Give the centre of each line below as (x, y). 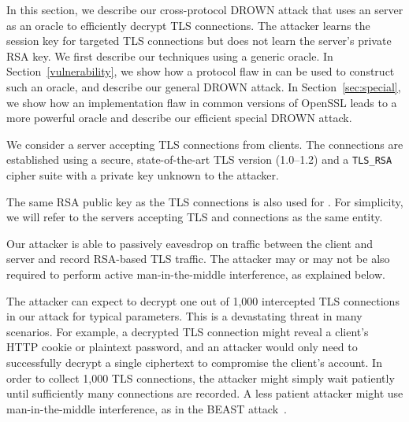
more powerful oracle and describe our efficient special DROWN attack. (179, 118)
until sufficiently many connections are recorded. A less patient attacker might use (205, 393)
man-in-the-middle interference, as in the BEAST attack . (147, 408)
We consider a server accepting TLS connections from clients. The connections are (205, 144)
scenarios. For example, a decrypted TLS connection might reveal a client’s (188, 331)
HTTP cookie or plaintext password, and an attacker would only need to (182, 347)
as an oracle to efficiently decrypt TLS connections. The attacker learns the (188, 25)
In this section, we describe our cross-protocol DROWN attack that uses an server (205, 9)
